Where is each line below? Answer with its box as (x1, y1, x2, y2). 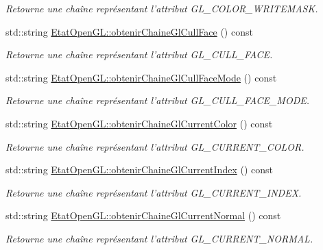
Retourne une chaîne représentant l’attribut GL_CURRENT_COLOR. (5, 139, 304, 153)
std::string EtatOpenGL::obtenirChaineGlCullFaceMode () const (5, 70, 277, 84)
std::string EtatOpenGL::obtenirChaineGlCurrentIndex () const (5, 162, 273, 177)
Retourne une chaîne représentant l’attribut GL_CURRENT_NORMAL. (5, 231, 313, 245)
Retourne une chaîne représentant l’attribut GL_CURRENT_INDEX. (5, 185, 302, 199)
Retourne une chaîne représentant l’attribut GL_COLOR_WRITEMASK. (5, 1, 318, 15)
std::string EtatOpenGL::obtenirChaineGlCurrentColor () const (5, 116, 273, 130)
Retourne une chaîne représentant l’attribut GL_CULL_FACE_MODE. (5, 93, 310, 108)
